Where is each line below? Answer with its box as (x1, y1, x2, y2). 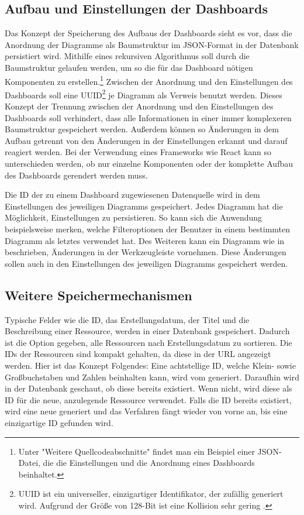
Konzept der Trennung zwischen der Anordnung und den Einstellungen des (5, 100, 274, 112)
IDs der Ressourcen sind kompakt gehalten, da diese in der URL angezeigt (5, 348, 271, 360)
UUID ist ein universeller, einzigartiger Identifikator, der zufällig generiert (18, 487, 284, 500)
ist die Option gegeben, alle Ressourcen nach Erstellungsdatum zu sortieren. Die (5, 336, 292, 348)
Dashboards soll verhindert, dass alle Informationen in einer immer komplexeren (5, 111, 292, 123)
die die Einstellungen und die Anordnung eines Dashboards (43, 456, 255, 469)
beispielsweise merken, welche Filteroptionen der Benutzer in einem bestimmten (5, 223, 291, 235)
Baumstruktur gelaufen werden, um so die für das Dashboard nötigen (5, 61, 253, 73)
